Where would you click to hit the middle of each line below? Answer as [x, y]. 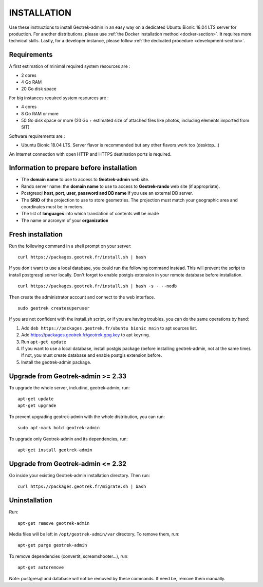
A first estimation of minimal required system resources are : [70, 66]
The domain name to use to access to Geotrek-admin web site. [85, 180]
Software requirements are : [37, 136]
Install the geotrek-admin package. [56, 362]
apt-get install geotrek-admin [55, 450]
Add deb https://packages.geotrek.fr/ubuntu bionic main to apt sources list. [109, 328]
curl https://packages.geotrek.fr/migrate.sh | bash [82, 486]
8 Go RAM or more [40, 113]
